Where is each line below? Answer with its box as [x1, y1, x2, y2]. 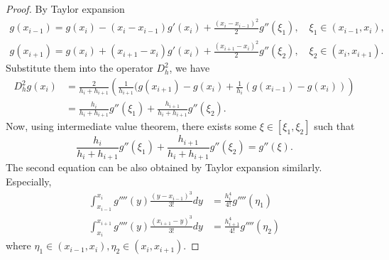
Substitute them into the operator [6, 60, 153, 75]
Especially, [6, 174, 52, 189]
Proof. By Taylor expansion [6, 1, 125, 16]
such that [314, 119, 355, 134]
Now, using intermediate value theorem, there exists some [6, 119, 257, 134]
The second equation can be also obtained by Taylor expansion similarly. [6, 160, 322, 175]
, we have [169, 60, 210, 75]
